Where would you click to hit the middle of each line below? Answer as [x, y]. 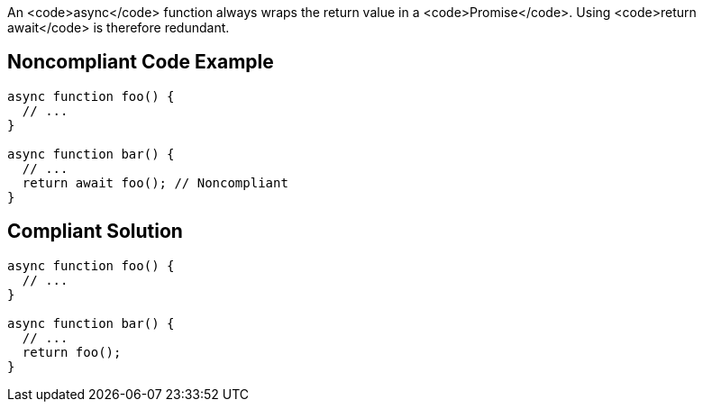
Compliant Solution [95, 232]
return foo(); [72, 352]
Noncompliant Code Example [141, 62]
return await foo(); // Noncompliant [155, 182]
